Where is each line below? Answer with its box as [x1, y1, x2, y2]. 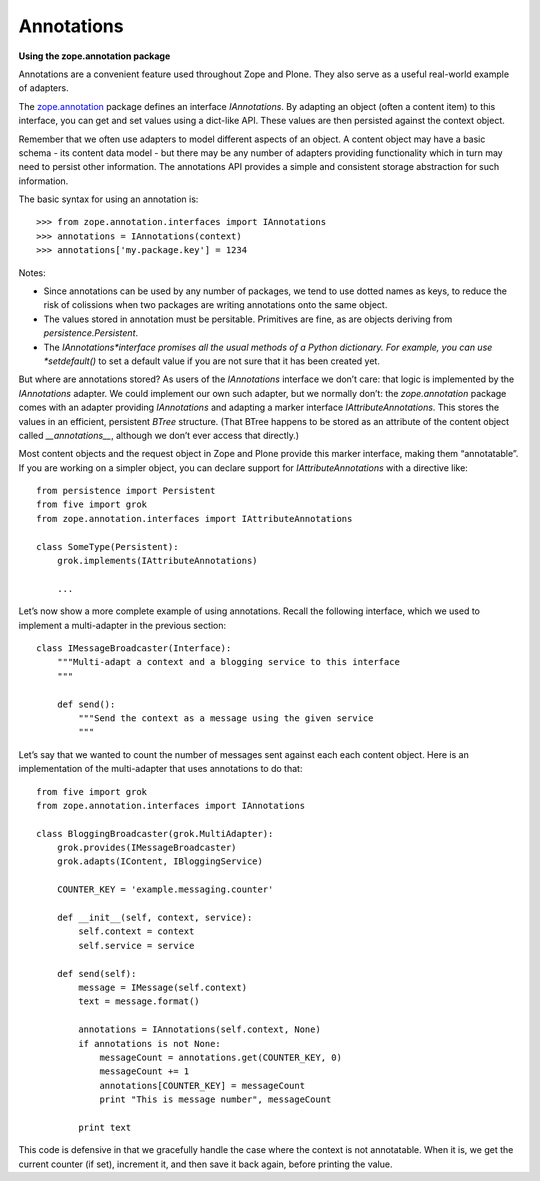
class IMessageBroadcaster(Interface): [36, 643, 232, 654]
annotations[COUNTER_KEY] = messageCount [99, 1080, 305, 1091]
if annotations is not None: [78, 1038, 222, 1049]
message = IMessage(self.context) [78, 981, 248, 993]
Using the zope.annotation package [18, 50, 171, 62]
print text [78, 1121, 132, 1133]
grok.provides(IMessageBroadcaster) [56, 842, 237, 854]
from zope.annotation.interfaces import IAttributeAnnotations [36, 513, 353, 524]
